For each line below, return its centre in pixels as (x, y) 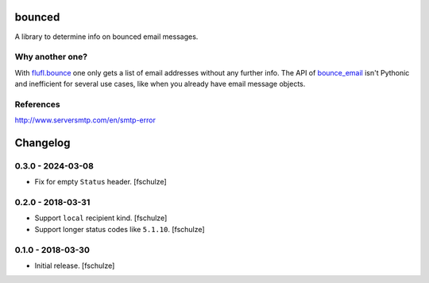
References (37, 104)
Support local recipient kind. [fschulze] (101, 218)
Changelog (43, 143)
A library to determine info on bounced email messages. (106, 37)
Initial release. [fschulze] (75, 266)
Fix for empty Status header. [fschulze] (100, 182)
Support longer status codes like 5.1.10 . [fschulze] (120, 229)
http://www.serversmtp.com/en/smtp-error (85, 120)
